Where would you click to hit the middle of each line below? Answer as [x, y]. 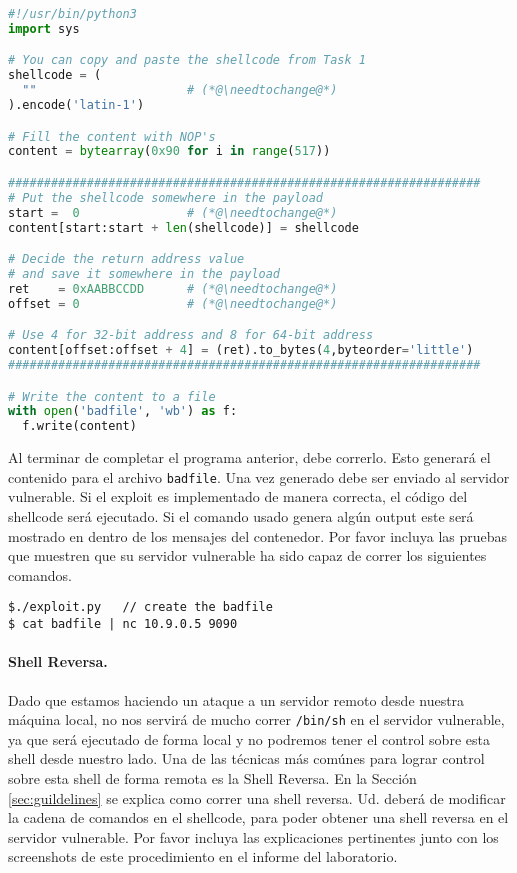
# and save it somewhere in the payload [144, 274]
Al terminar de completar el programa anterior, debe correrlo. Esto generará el [249, 457]
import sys [44, 28]
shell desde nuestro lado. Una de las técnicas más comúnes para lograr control [246, 758]
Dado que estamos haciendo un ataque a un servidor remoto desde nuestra [236, 699]
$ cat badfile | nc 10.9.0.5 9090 [123, 624]
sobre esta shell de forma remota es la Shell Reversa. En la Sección [212, 777]
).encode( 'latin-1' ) [76, 105]
